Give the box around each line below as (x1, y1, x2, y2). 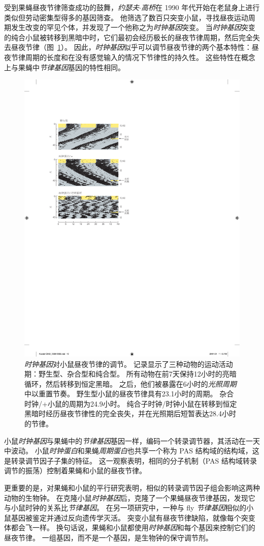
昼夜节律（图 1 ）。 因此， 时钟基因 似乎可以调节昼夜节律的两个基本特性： (11, 42, 252, 52)
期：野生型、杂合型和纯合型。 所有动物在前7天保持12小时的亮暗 (24, 368, 237, 379)
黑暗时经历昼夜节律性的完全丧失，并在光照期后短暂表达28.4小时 (24, 408, 236, 419)
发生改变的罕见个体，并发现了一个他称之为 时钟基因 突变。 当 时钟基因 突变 (11, 22, 255, 33)
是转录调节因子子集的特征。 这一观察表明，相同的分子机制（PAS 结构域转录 (4, 455, 257, 466)
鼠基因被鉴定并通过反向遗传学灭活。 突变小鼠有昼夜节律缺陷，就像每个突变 (4, 512, 255, 523)
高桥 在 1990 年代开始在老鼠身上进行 (141, 2, 260, 12)
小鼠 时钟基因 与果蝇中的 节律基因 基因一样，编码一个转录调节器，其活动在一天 (4, 435, 260, 446)
